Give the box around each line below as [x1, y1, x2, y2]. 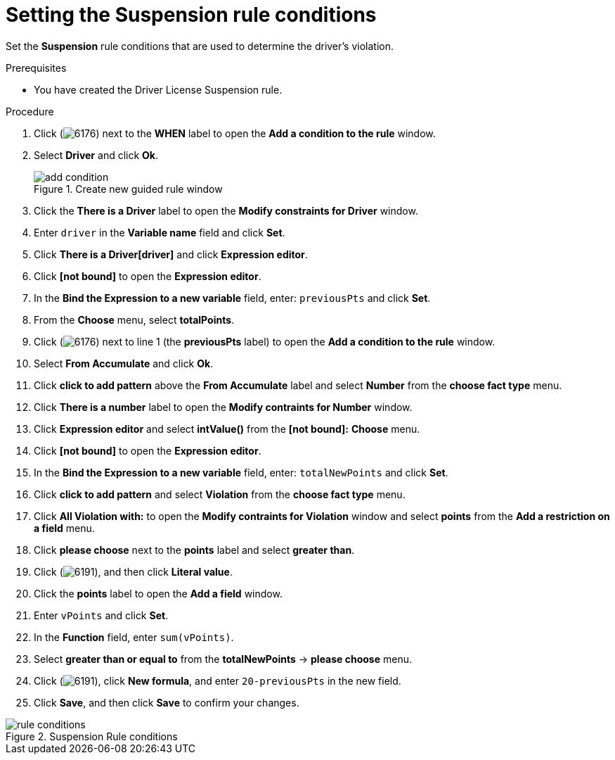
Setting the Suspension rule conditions [6, 3, 377, 27]
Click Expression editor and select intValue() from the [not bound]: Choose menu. [34, 422, 420, 435]
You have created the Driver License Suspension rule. [34, 83, 283, 96]
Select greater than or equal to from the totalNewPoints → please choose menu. [34, 652, 412, 665]
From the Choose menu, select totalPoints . [34, 313, 235, 326]
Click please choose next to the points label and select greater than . [34, 543, 355, 556]
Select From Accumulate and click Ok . [34, 357, 214, 369]
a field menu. [34, 521, 95, 534]
